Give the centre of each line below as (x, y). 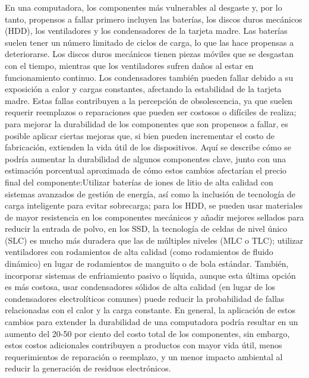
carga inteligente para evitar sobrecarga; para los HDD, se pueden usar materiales (154, 205)
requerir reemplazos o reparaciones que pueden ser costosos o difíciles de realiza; (151, 112)
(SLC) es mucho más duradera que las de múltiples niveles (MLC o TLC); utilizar (154, 240)
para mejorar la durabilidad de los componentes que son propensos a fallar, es (146, 123)
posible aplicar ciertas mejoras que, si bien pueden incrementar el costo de (140, 135)
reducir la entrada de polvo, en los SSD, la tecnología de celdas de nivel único (146, 229)
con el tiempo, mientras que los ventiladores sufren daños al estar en (129, 65)
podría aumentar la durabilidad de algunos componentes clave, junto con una (146, 158)
